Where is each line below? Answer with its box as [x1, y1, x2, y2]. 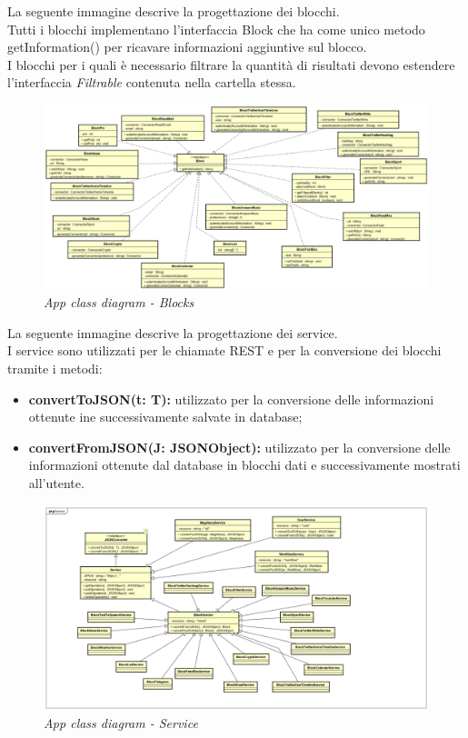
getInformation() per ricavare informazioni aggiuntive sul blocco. [7, 37, 367, 56]
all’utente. [28, 474, 85, 493]
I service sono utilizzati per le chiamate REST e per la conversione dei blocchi [7, 341, 442, 360]
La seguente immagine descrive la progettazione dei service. [7, 323, 338, 342]
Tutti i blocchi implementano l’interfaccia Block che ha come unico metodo [7, 19, 425, 38]
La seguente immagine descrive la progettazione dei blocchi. [7, 2, 340, 20]
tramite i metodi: [7, 359, 103, 378]
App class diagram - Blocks [44, 293, 194, 312]
